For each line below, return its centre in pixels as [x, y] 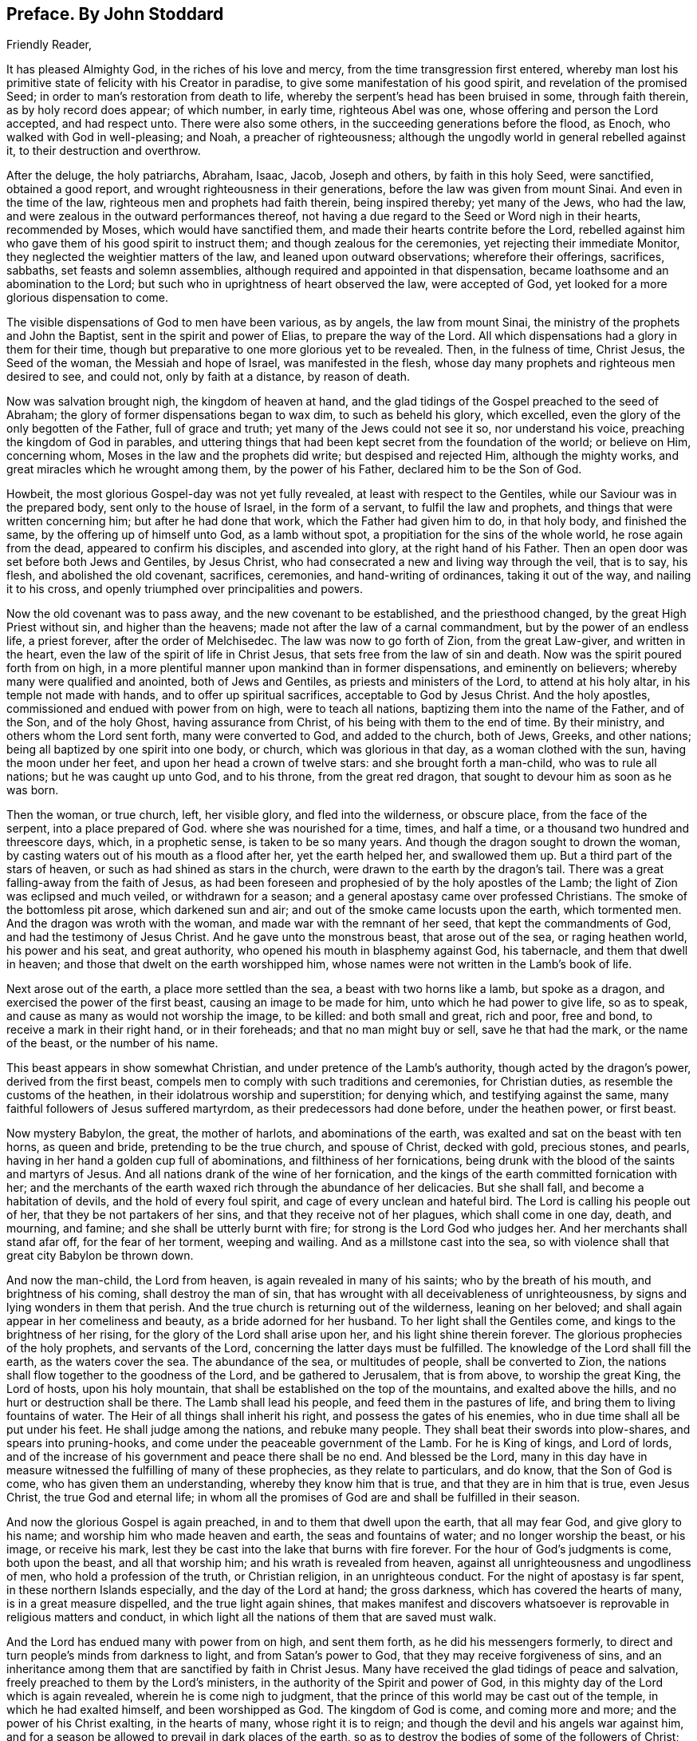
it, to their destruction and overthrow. [104, 151]
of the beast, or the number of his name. [112, 1043]
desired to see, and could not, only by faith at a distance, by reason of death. [209, 377]
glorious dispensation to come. [87, 298]
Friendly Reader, [49, 45]
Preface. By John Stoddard [115, 14]
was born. [33, 790]
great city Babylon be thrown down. [100, 1256]
